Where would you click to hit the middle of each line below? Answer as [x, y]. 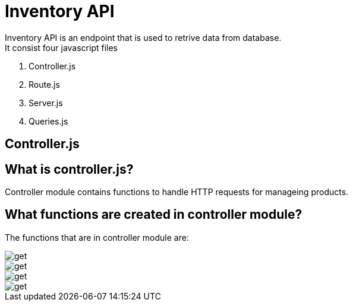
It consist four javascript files [61, 47]
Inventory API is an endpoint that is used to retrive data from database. [143, 37]
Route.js [44, 84]
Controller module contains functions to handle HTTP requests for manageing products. [177, 192]
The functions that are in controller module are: [97, 237]
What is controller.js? [69, 169]
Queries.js [48, 121]
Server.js [46, 103]
